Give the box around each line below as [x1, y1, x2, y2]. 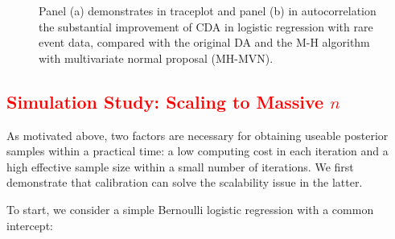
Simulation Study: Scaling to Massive [6, 89, 324, 113]
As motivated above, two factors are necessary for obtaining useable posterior [6, 126, 389, 143]
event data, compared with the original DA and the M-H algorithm [39, 34, 370, 51]
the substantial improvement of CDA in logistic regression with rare [39, 18, 373, 35]
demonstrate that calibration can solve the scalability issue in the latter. [6, 174, 363, 191]
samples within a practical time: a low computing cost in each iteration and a [6, 142, 389, 159]
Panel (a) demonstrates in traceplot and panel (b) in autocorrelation [39, 2, 376, 19]
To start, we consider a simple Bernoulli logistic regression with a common [6, 200, 374, 217]
